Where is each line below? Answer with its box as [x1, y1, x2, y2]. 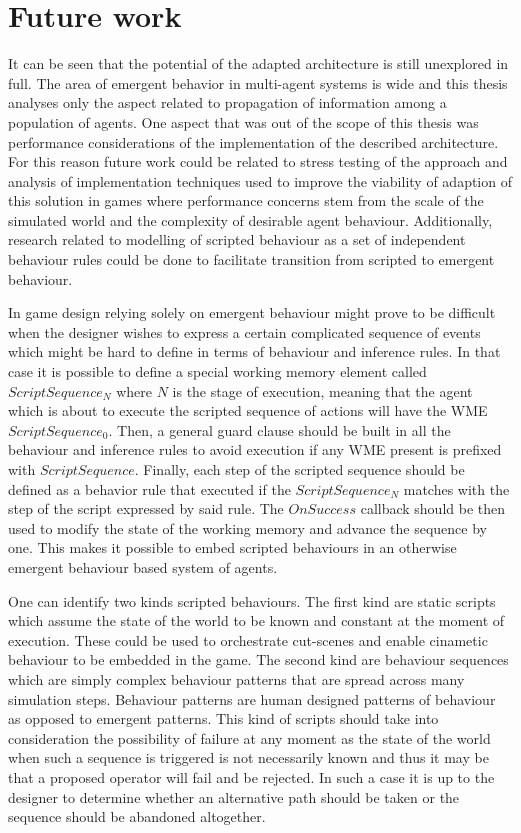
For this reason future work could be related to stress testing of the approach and [8, 151, 508, 172]
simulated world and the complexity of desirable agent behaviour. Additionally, [8, 209, 493, 230]
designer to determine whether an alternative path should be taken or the [8, 786, 460, 807]
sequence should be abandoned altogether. [8, 806, 266, 827]
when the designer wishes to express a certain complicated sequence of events [8, 321, 481, 342]
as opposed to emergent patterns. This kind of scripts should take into [8, 708, 439, 729]
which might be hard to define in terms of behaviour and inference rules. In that [8, 341, 501, 362]
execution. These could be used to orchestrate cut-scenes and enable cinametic [8, 629, 488, 650]
